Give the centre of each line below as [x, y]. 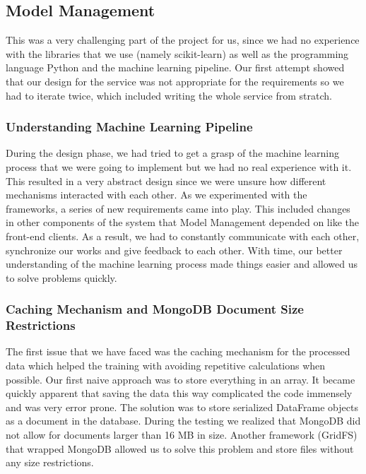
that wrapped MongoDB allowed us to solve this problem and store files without [180, 448]
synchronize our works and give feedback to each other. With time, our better [174, 250]
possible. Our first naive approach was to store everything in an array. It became [181, 379]
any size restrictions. [50, 462]
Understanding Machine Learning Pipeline [129, 127]
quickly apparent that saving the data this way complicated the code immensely [179, 393]
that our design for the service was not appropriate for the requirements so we [175, 81]
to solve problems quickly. [61, 277]
